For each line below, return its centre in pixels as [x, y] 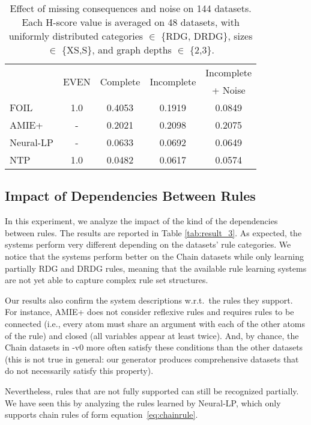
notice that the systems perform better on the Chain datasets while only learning [154, 256]
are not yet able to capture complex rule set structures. [107, 280]
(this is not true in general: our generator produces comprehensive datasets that [152, 359]
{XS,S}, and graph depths [117, 50]
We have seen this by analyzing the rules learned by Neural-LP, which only [143, 402]
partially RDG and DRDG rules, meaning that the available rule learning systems [156, 268]
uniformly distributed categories [76, 36]
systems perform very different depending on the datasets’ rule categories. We [148, 244]
